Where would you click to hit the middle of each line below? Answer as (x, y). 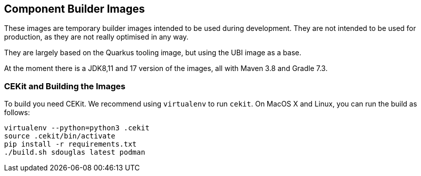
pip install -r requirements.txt (71, 144)
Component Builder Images (75, 9)
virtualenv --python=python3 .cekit (77, 128)
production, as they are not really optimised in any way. (96, 37)
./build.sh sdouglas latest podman (75, 152)
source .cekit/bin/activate (60, 136)
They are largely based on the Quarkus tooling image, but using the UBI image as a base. (153, 53)
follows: (17, 113)
